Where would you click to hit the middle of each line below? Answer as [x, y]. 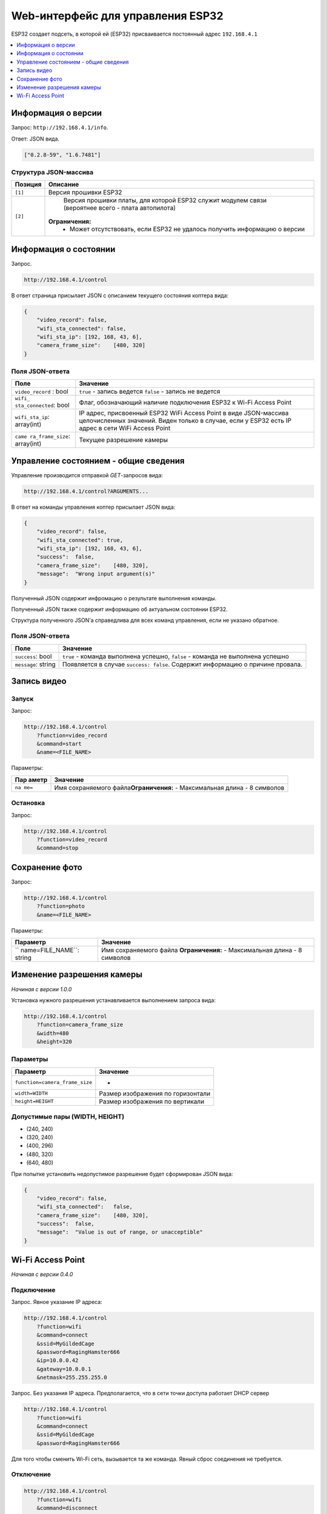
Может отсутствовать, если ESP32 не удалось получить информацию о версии [187, 229]
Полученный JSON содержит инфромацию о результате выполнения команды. [114, 598]
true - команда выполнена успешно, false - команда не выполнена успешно [176, 656]
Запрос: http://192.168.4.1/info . [60, 128]
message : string [35, 664]
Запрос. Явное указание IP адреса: [57, 1302]
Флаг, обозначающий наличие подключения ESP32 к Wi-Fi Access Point [185, 402]
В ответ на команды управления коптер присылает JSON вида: [93, 507]
